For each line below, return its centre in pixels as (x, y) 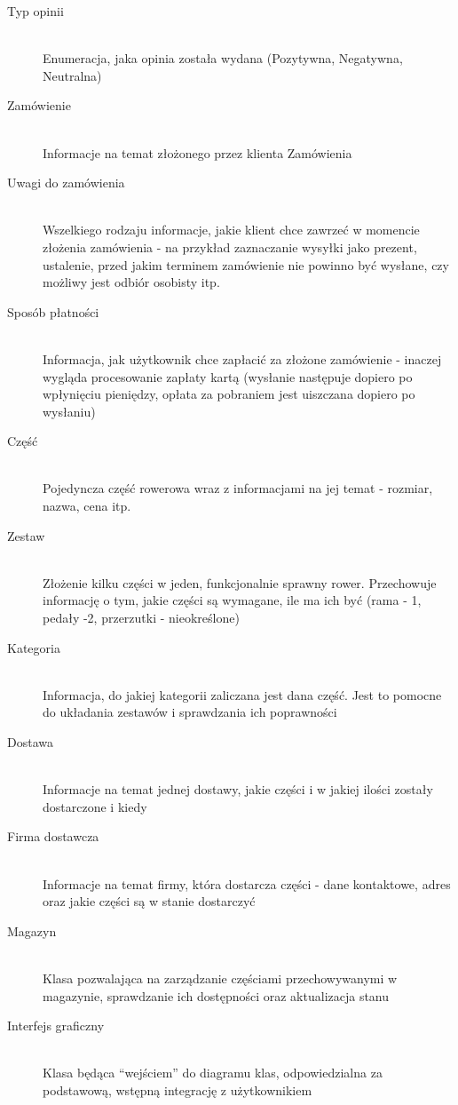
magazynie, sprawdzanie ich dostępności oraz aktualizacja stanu (216, 995)
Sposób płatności (53, 311)
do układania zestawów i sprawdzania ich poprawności (190, 712)
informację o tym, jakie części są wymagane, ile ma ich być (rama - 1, (232, 600)
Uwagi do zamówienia (66, 183)
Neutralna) (72, 75)
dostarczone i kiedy (95, 806)
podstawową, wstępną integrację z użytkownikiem (178, 1089)
